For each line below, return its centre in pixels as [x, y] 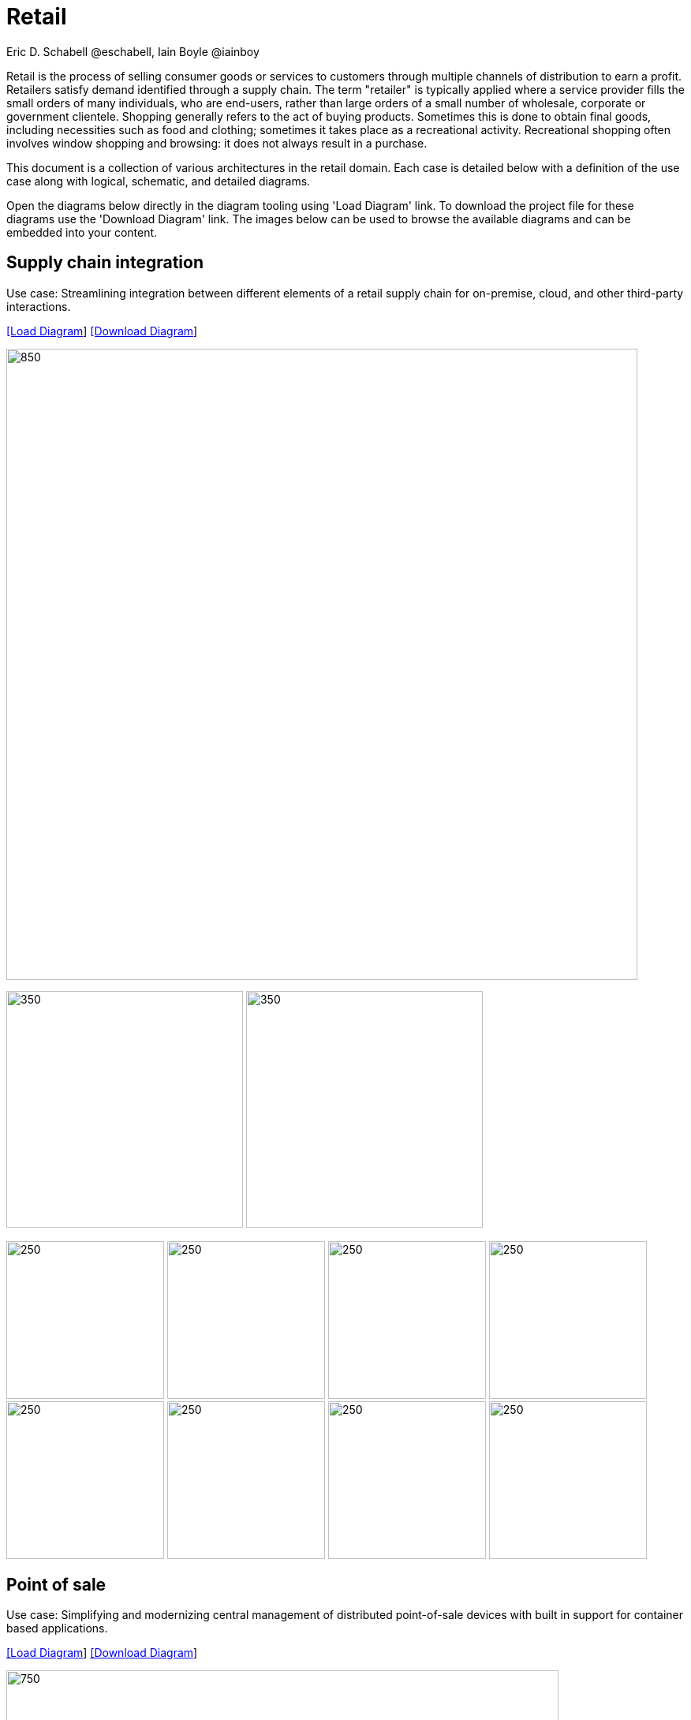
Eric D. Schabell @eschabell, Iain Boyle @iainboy [133, 51]
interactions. [39, 306]
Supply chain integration [105, 263]
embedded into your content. [82, 232]
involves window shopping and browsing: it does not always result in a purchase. [217, 143]
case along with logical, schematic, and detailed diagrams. [159, 181]
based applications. [57, 1628]
